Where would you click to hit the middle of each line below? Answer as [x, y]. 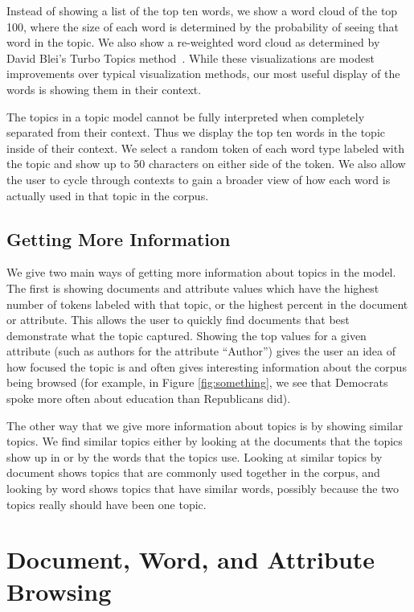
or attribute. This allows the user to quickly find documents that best [178, 320]
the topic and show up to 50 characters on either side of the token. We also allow [206, 164]
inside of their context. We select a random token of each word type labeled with [205, 148]
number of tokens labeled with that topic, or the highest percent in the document [207, 304]
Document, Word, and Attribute [191, 559]
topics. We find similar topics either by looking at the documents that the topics [205, 441]
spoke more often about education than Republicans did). [149, 398]
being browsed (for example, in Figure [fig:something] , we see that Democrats [197, 382]
